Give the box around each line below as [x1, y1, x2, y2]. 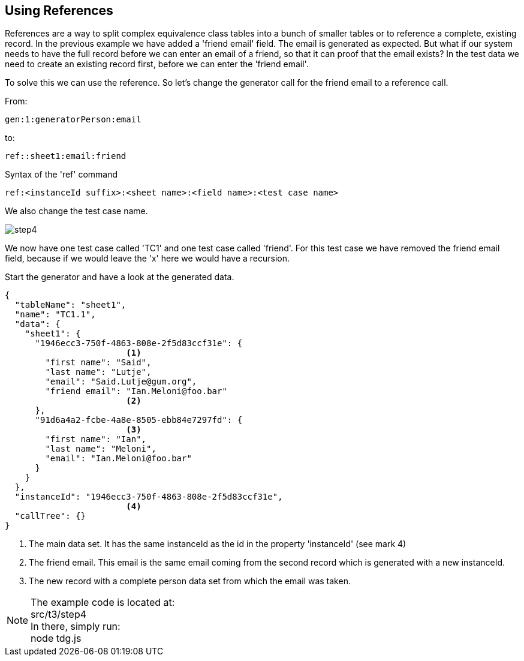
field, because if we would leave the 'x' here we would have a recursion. [5, 253, 290, 264]
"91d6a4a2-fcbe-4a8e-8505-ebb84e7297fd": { [35, 415, 243, 425]
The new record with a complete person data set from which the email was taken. [29, 576, 351, 587]
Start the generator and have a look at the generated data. [5, 272, 234, 283]
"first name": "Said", [45, 357, 152, 368]
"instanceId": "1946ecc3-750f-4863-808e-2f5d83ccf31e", [14, 492, 283, 502]
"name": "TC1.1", [14, 310, 96, 320]
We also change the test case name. [5, 206, 148, 217]
